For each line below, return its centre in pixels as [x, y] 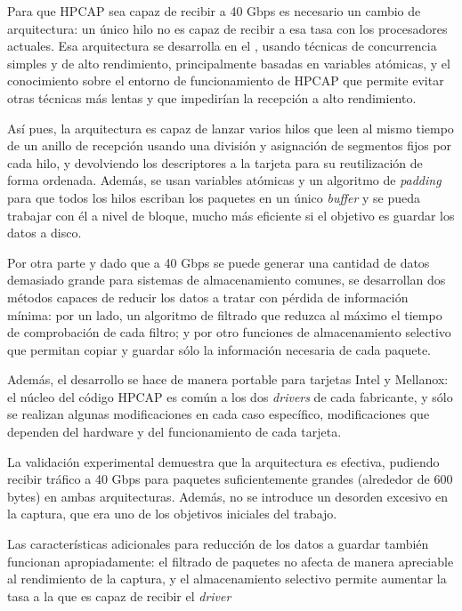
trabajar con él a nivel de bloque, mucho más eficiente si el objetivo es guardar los [231, 215]
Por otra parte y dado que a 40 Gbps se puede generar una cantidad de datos [219, 262]
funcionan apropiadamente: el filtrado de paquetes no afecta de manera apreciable [231, 561]
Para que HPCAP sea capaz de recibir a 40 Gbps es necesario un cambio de [214, 11]
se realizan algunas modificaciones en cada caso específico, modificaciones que [219, 414]
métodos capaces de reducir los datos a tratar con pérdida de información [208, 297]
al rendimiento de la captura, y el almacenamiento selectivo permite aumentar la [227, 579]
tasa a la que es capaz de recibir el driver [119, 595]
